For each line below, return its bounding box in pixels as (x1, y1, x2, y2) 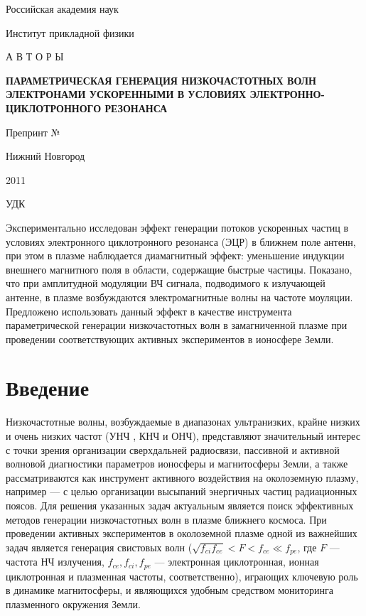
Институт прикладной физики (6, 25, 134, 40)
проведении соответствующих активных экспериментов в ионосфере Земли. (6, 331, 334, 346)
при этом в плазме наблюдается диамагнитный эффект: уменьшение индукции (6, 248, 345, 263)
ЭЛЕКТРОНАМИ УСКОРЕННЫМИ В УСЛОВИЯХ (6, 87, 247, 102)
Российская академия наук (6, 1, 119, 16)
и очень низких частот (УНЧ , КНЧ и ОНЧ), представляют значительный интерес (6, 428, 360, 443)
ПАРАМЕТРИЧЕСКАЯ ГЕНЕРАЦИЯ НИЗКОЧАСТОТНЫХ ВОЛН (6, 72, 316, 87)
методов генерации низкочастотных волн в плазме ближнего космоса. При (6, 512, 327, 526)
